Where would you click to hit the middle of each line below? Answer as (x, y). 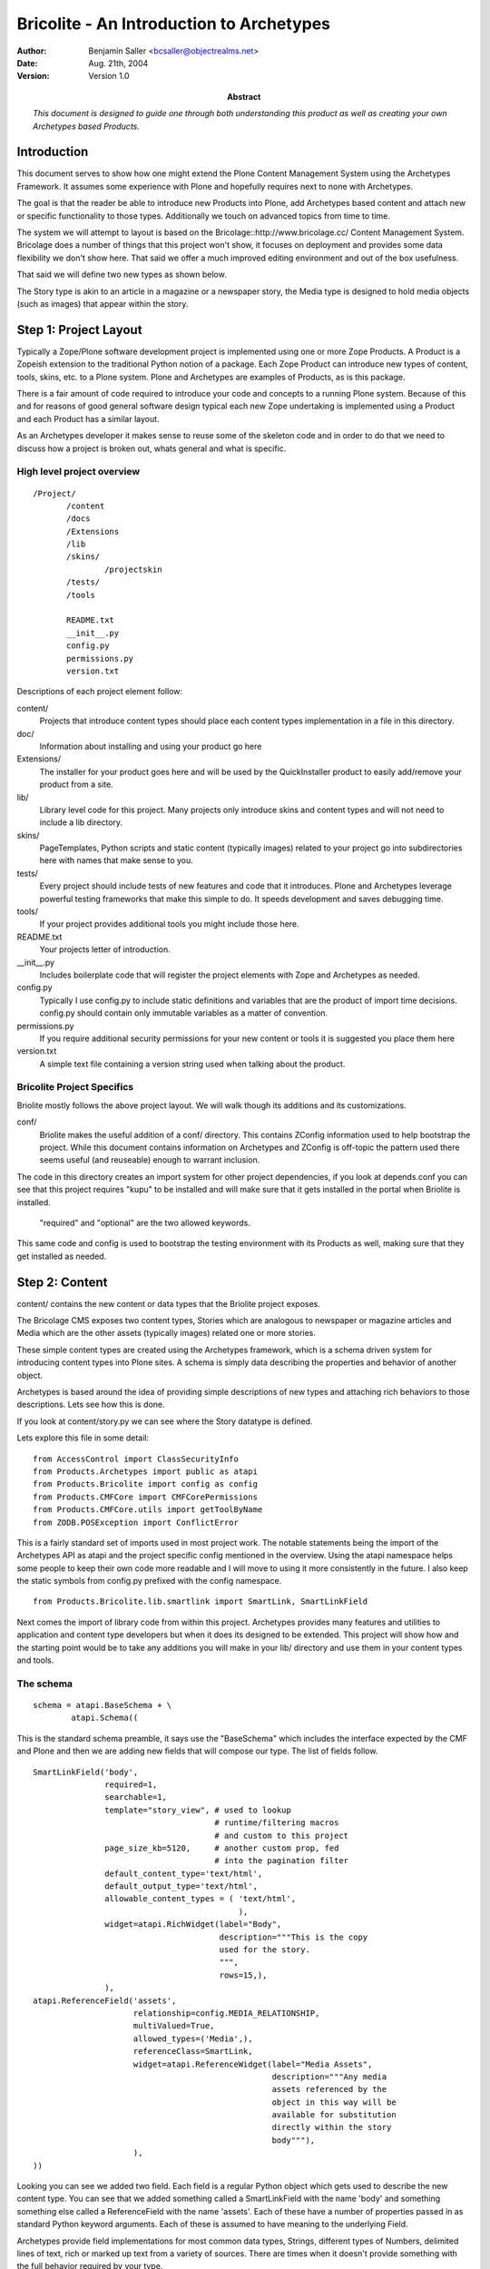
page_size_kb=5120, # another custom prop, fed (222, 1848)
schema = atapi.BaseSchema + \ (103, 1705)
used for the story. (265, 1950)
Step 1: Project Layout (79, 330)
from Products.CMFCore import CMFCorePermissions (146, 1497)
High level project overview (78, 472)
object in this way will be (334, 2102)
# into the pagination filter (282, 1861)
